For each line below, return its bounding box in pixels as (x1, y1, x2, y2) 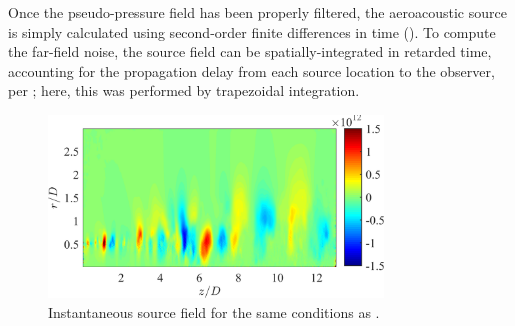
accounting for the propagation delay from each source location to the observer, (8, 60, 495, 81)
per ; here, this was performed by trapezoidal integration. (8, 80, 360, 101)
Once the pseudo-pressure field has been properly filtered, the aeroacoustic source (8, 2, 507, 22)
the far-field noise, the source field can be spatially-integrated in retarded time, (8, 41, 492, 62)
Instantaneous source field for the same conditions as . (48, 301, 380, 322)
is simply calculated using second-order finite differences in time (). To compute (8, 21, 496, 42)
